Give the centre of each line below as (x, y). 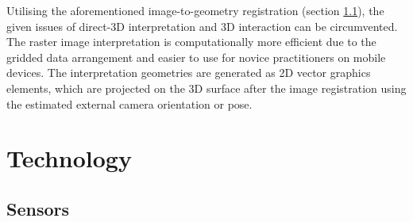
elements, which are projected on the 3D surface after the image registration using (206, 88)
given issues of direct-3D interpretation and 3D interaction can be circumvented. (202, 26)
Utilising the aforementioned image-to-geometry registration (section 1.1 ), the (195, 10)
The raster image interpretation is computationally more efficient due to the (191, 42)
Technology (69, 158)
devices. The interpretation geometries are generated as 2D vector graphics (189, 73)
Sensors (38, 208)
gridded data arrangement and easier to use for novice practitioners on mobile (196, 57)
